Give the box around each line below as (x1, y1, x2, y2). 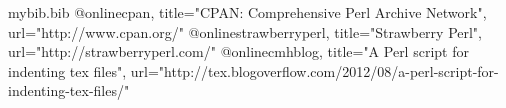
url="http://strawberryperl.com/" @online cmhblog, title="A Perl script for (8, 41, 469, 62)
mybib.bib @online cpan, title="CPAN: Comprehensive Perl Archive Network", (8, 2, 487, 22)
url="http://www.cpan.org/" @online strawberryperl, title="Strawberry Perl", (8, 21, 482, 42)
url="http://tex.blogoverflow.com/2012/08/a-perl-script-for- (130, 60, 499, 81)
